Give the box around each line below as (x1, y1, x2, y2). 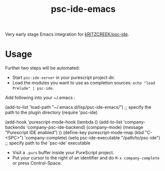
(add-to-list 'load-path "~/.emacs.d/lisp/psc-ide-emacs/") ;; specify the (5, 104, 152, 110)
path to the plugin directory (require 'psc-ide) (5, 110, 98, 116)
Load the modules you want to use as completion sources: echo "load (12, 80, 155, 86)
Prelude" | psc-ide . (12, 85, 54, 91)
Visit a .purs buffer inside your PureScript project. (12, 150, 114, 156)
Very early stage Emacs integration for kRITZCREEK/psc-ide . (5, 31, 129, 38)
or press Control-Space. (12, 160, 62, 166)
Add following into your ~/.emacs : (5, 95, 75, 101)
